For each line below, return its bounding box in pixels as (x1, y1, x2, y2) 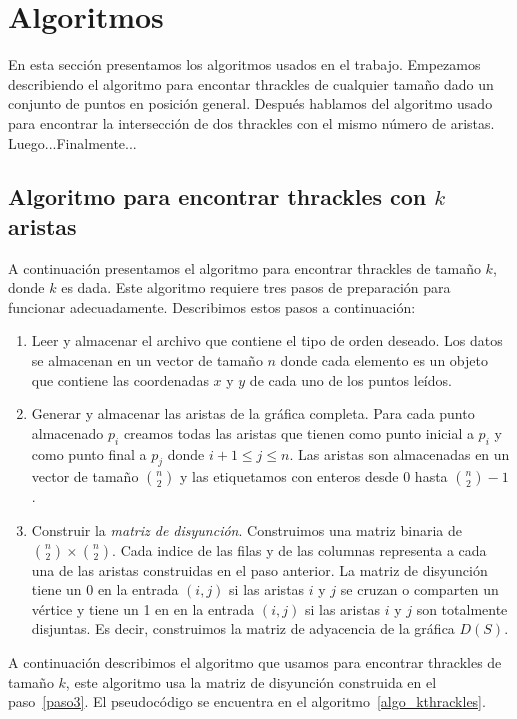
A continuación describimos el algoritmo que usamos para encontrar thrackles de (8, 652, 502, 672)
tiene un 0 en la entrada (31, 579, 179, 600)
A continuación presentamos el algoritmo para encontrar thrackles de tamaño (8, 257, 481, 278)
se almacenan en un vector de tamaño (31, 350, 263, 371)
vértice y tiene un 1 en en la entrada (31, 598, 255, 619)
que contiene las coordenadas (31, 369, 209, 390)
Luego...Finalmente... (8, 132, 137, 153)
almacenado (31, 422, 104, 443)
